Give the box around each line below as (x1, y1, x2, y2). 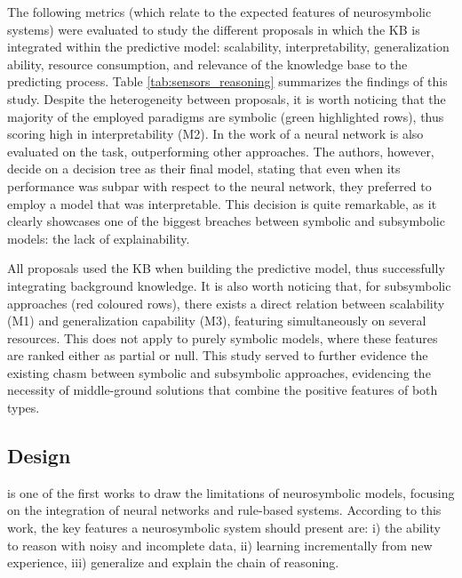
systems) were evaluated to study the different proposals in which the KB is (7, 20, 420, 38)
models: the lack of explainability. (7, 229, 190, 247)
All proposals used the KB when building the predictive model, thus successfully (7, 259, 445, 277)
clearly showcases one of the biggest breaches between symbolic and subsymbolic (7, 212, 445, 230)
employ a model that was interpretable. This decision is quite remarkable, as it (7, 194, 437, 213)
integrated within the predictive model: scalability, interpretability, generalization (7, 37, 450, 56)
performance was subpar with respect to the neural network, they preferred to (7, 176, 432, 195)
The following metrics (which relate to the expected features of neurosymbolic (7, 3, 432, 20)
